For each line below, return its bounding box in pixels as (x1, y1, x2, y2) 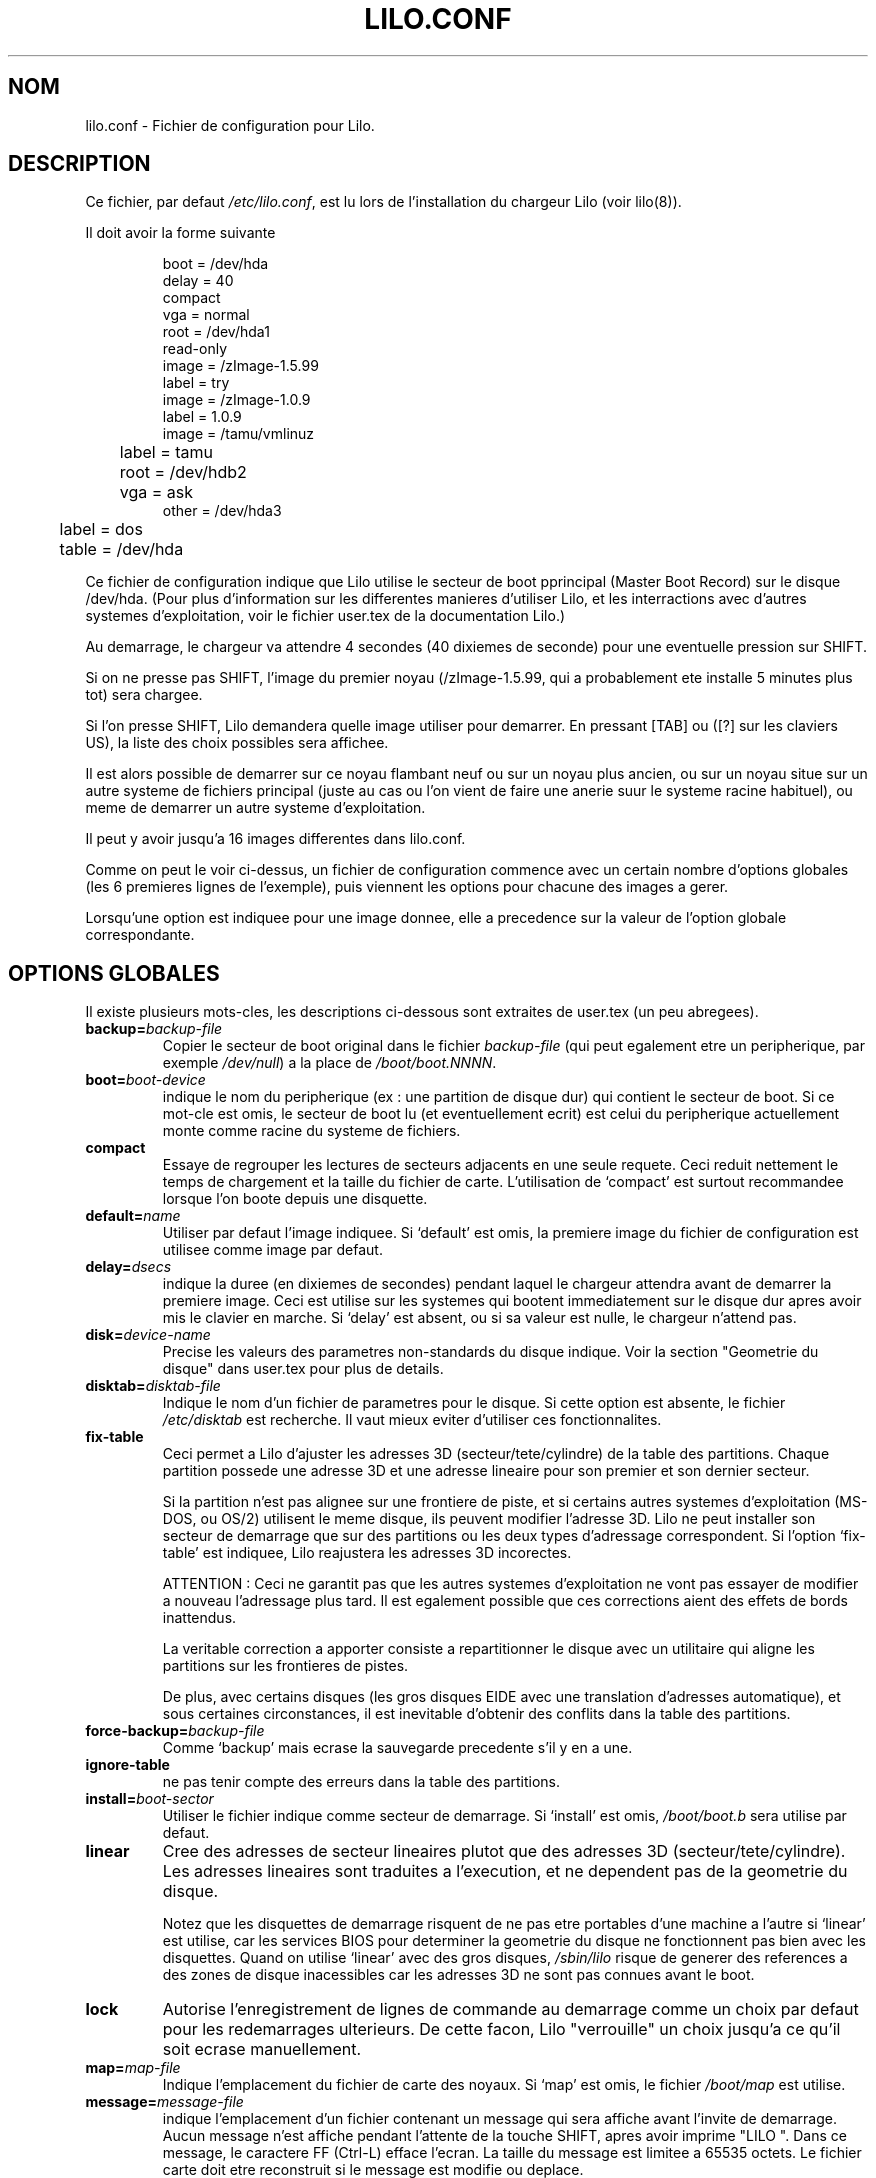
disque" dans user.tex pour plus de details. (162, 1360, 444, 1378)
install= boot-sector (85, 1790, 214, 1808)
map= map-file (85, 2059, 181, 2077)
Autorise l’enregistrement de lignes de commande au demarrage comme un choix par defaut (162, 1999, 859, 2020)
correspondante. (85, 926, 195, 944)
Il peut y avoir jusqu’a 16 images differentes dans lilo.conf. (85, 830, 466, 848)
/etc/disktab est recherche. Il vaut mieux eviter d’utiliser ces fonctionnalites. (162, 1411, 662, 1429)
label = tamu (119, 442, 213, 463)
